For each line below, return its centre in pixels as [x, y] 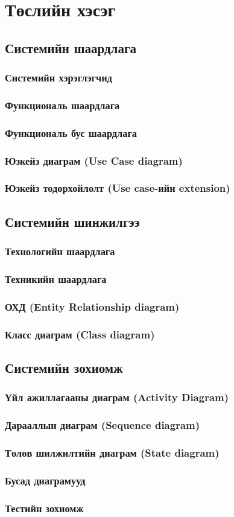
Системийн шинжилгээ [72, 221]
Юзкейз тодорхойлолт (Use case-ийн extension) [118, 188]
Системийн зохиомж [64, 367]
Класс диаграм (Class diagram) [80, 334]
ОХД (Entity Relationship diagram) [92, 306]
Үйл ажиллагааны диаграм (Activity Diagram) [117, 397]
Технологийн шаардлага [60, 251]
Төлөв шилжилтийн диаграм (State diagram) [112, 452]
